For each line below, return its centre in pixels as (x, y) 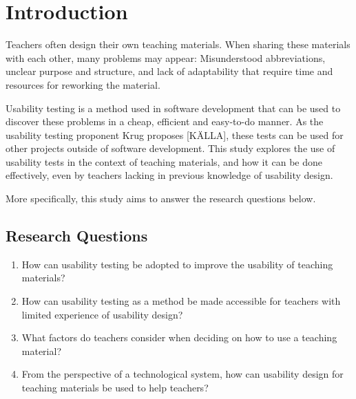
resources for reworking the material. (83, 84)
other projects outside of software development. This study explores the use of (170, 148)
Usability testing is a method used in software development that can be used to (173, 108)
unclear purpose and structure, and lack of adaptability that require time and (169, 71)
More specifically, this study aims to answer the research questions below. (161, 198)
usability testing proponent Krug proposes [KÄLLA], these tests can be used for (175, 134)
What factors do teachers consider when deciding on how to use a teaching (179, 337)
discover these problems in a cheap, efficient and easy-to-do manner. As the (165, 121)
